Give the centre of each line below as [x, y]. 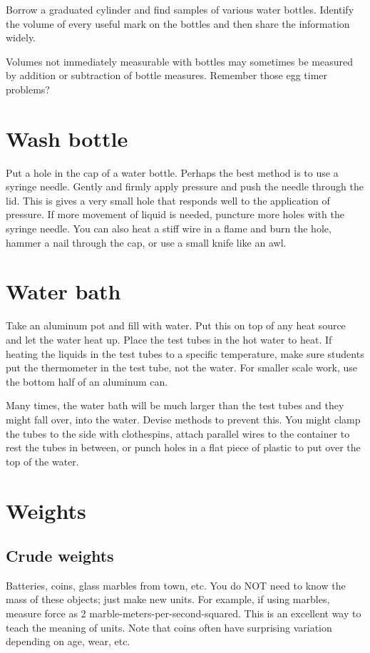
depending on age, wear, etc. [68, 641]
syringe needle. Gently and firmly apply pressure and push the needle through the [185, 186]
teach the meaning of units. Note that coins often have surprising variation [169, 627]
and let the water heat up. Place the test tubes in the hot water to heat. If [169, 339]
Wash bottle [67, 138]
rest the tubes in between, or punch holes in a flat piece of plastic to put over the [183, 447]
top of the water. [42, 461]
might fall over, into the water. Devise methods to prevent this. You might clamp [183, 419]
